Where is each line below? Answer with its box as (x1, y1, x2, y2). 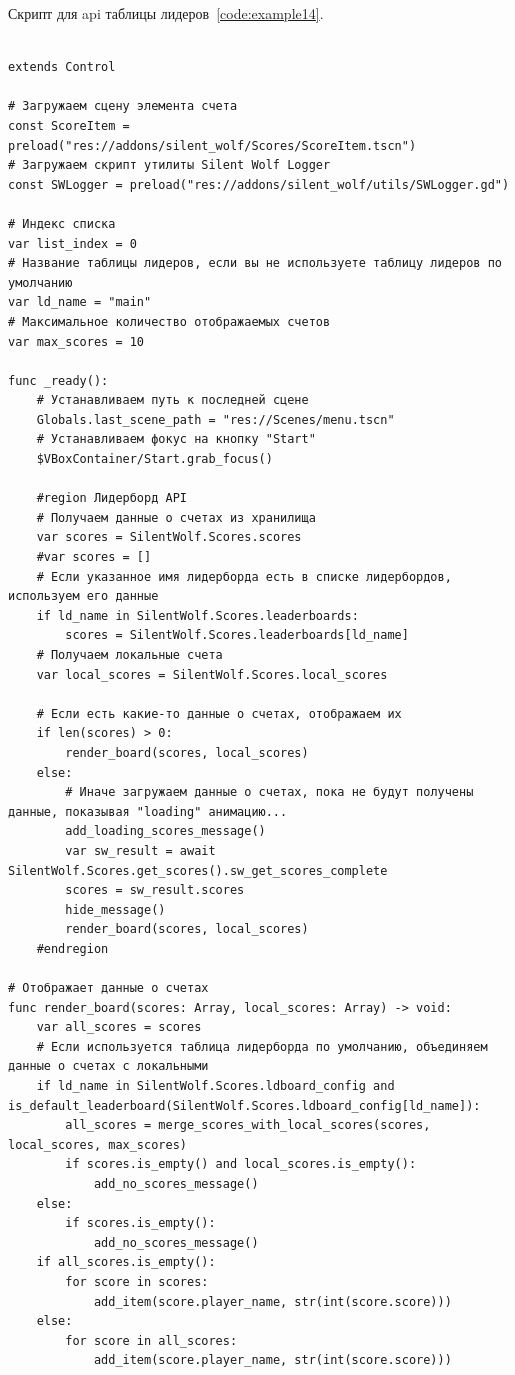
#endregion (36, 941, 109, 956)
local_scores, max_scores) (8, 1137, 187, 1152)
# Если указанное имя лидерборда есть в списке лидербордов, (36, 569, 452, 584)
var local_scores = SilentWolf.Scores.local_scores (36, 667, 388, 682)
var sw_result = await (65, 843, 216, 858)
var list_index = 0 (8, 236, 137, 251)
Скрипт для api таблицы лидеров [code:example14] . (8, 3, 324, 23)
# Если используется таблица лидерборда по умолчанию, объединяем (36, 1039, 488, 1054)
